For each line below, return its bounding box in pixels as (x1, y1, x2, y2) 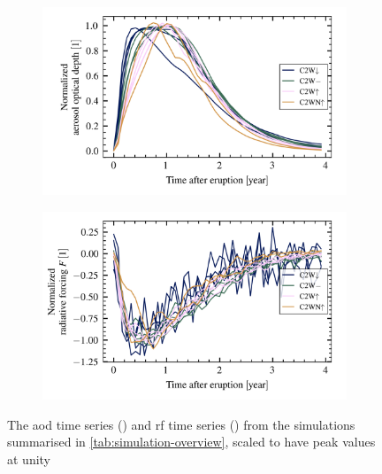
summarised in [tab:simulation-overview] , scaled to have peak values (7, 432, 376, 451)
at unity (7, 450, 51, 468)
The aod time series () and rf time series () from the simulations (7, 415, 355, 433)
